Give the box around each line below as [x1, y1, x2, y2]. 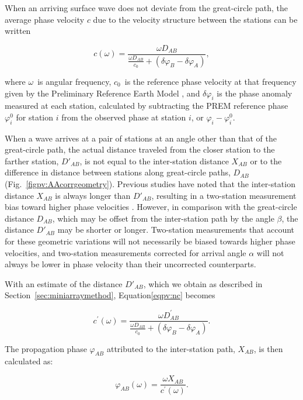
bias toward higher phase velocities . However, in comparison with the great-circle [5, 201, 297, 213]
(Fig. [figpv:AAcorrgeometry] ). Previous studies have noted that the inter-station [5, 178, 295, 190]
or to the [250, 154, 282, 167]
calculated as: [5, 355, 53, 367]
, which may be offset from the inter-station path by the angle [52, 212, 274, 224]
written [5, 25, 31, 37]
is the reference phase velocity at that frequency [124, 75, 297, 87]
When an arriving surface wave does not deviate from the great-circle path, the [5, 2, 288, 13]
